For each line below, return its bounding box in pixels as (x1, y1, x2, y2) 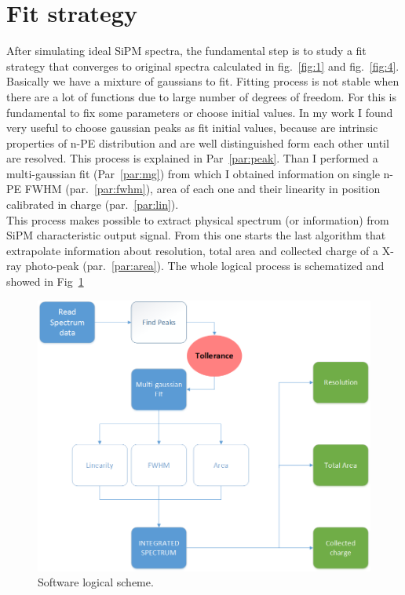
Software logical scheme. (38, 574, 154, 590)
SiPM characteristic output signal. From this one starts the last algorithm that (6, 227, 386, 243)
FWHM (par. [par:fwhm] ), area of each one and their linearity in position (24, 181, 381, 197)
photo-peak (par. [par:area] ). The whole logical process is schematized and (25, 257, 385, 274)
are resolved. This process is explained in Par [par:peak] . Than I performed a (6, 150, 378, 166)
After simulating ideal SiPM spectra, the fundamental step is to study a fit (6, 42, 367, 59)
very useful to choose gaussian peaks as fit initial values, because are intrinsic (6, 119, 378, 136)
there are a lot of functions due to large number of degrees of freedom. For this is (6, 88, 396, 104)
